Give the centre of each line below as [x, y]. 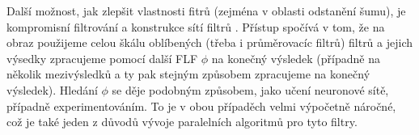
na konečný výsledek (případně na [296, 58]
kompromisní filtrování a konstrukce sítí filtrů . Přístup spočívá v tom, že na [196, 26]
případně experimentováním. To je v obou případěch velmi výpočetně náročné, [201, 105]
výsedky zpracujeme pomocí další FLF [102, 58]
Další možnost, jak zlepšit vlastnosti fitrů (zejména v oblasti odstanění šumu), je [206, 11]
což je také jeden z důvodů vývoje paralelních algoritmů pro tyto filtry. [182, 122]
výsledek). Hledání [52, 89]
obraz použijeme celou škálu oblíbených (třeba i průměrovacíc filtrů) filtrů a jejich [210, 42]
